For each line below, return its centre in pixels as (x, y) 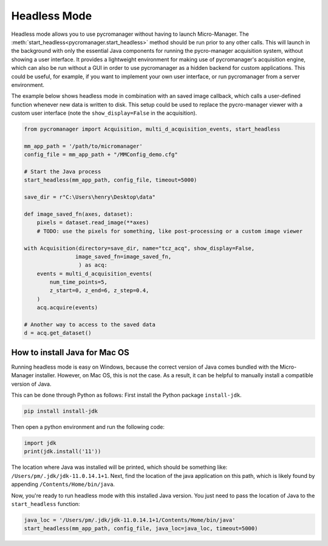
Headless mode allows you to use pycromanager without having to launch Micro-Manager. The (130, 34)
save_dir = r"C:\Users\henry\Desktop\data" (90, 197)
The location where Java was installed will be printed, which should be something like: (119, 467)
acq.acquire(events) (67, 308)
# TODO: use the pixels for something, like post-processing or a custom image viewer (170, 231)
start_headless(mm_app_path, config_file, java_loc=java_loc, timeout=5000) (141, 529)
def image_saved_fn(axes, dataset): (79, 214)
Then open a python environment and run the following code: (88, 427)
